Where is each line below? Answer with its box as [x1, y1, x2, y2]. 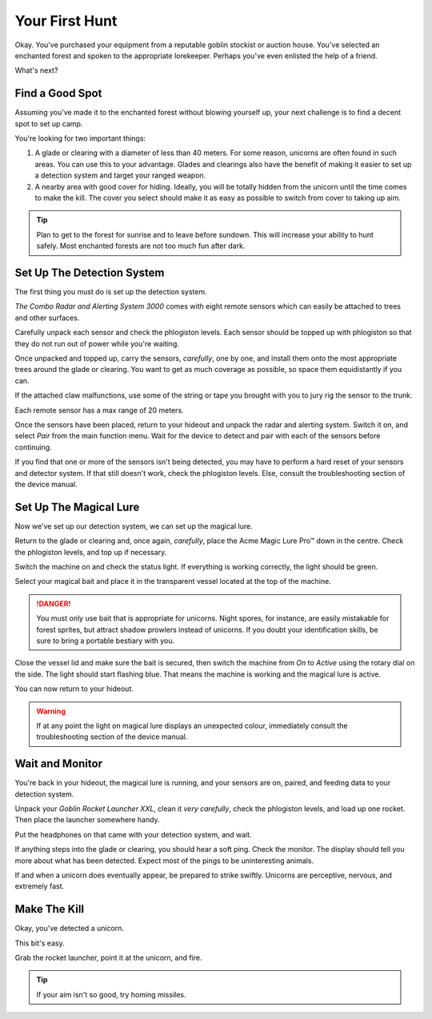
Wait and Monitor [14, 757, 103, 771]
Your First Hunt [14, 12, 118, 30]
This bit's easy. [14, 938, 65, 948]
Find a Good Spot [14, 86, 102, 100]
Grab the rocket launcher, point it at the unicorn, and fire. [14, 953, 203, 962]
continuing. [14, 442, 52, 452]
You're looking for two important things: [14, 134, 146, 143]
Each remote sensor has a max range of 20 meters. [14, 405, 184, 415]
